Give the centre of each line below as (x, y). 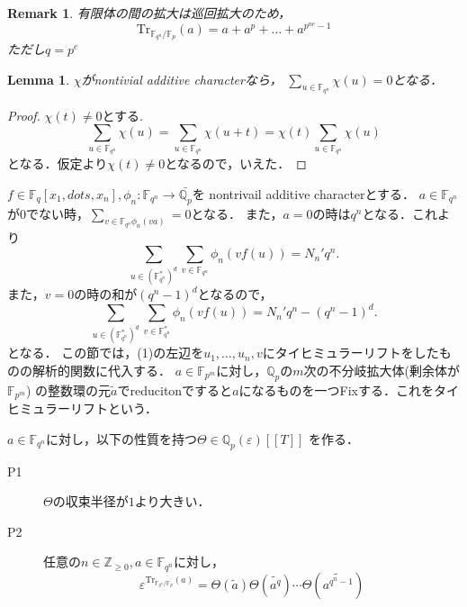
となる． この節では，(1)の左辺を (106, 353)
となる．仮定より (58, 163)
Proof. (24, 115)
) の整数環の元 (68, 390)
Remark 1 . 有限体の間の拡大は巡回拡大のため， (149, 13)
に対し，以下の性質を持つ (121, 438)
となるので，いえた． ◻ (236, 163)
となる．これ (400, 213)
